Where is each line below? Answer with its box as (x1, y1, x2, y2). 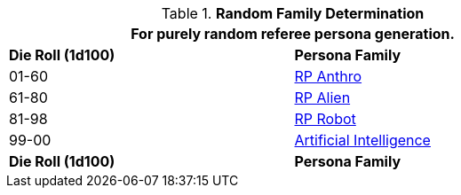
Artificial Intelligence (294, 131, 431, 149)
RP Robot (294, 110, 356, 128)
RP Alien (294, 89, 351, 106)
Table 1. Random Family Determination (161, 4, 425, 22)
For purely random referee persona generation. (131, 25, 455, 43)
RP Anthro (294, 67, 362, 85)
